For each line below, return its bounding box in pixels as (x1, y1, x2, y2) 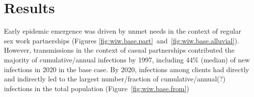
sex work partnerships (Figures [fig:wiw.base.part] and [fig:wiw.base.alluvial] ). (4, 35, 239, 45)
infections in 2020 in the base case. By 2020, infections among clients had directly (4, 64, 249, 74)
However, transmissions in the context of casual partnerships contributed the (4, 45, 235, 55)
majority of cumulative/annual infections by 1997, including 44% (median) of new (4, 54, 250, 64)
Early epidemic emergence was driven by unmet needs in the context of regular (4, 26, 241, 36)
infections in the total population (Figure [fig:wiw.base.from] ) (4, 83, 189, 93)
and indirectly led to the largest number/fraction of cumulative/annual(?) (4, 74, 226, 84)
